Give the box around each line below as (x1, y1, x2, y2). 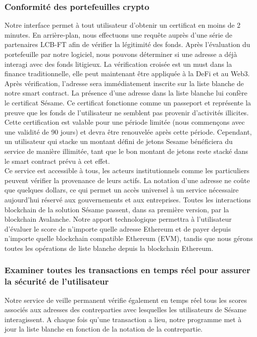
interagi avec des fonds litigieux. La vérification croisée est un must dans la (4, 58, 232, 69)
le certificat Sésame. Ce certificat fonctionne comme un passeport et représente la (4, 97, 251, 107)
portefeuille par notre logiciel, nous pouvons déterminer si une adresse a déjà (4, 49, 237, 59)
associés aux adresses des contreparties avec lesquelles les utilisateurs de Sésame (4, 304, 247, 315)
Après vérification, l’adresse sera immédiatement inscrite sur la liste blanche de (4, 78, 244, 88)
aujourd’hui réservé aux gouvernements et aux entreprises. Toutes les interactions (4, 194, 251, 204)
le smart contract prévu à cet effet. (4, 155, 110, 166)
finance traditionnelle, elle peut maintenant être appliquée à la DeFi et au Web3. (4, 68, 250, 79)
